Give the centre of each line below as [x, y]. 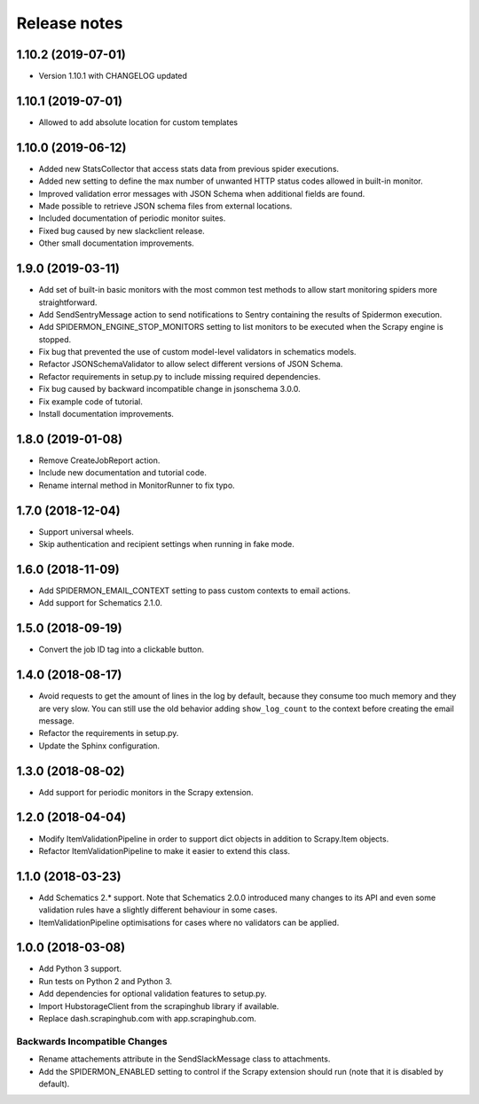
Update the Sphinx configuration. [99, 746]
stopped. [55, 339]
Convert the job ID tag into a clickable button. [121, 650]
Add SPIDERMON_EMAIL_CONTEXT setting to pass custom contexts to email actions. [194, 591]
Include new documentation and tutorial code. [123, 473]
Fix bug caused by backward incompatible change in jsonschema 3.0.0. [169, 389]
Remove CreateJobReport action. [99, 460]
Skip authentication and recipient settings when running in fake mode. [166, 544]
